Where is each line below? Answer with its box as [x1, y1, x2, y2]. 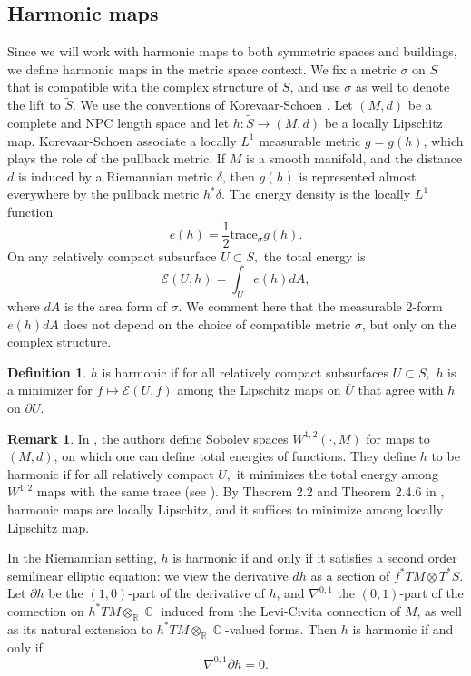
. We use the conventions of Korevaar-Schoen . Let [73, 95, 353, 114]
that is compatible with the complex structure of [7, 77, 279, 96]
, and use [289, 77, 340, 96]
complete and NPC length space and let [7, 113, 230, 132]
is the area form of [64, 297, 167, 316]
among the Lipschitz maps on [177, 380, 341, 399]
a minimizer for [7, 380, 93, 399]
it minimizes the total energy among [236, 464, 438, 483]
